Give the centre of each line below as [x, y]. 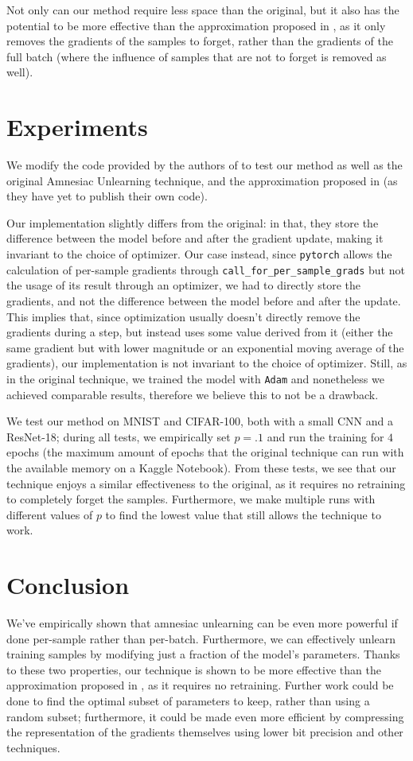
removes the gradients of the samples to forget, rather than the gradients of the [200, 41]
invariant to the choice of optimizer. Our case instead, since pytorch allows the [199, 254]
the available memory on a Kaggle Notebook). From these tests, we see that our [201, 467]
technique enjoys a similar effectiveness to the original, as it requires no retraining [206, 483]
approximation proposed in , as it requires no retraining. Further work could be [200, 685]
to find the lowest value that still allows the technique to [243, 514]
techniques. [33, 747]
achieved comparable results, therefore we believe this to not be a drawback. [193, 394]
